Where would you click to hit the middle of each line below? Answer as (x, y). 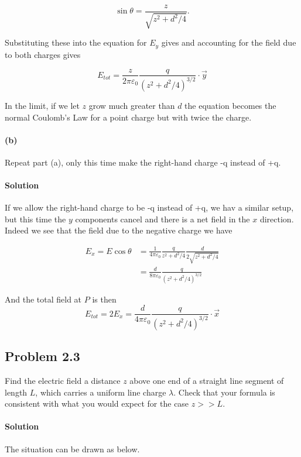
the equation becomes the (230, 105)
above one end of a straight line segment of (207, 380)
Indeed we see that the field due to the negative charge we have (119, 230)
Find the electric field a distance (63, 380)
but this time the (35, 219)
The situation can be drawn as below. (72, 449)
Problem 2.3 (42, 356)
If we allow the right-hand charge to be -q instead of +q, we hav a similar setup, (149, 207)
